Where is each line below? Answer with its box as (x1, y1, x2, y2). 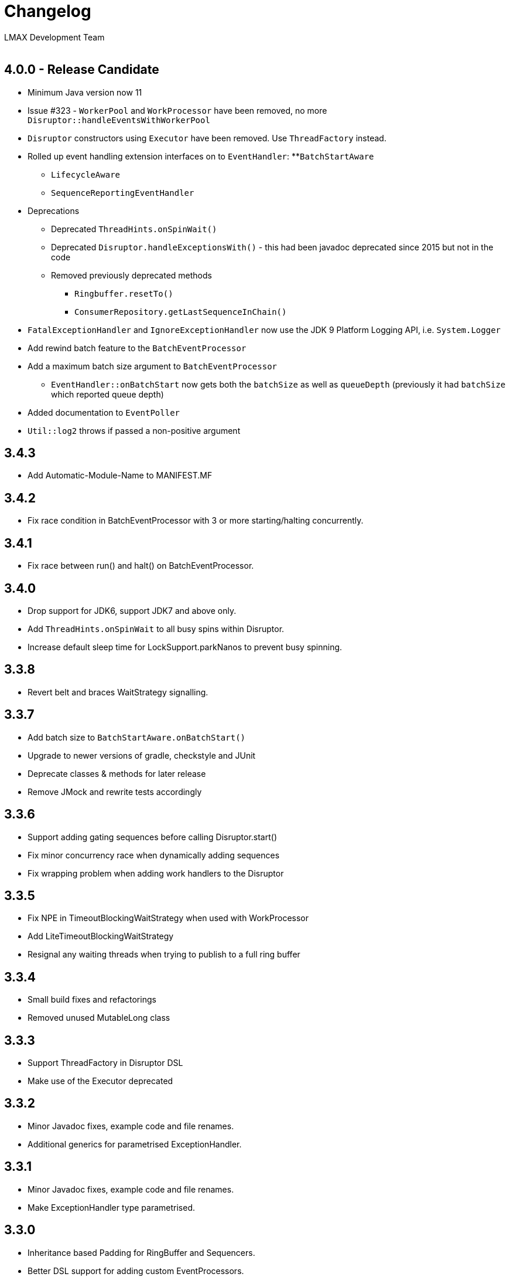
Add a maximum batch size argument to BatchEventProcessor (28, 361, 277, 371)
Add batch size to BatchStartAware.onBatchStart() (28, 732, 246, 742)
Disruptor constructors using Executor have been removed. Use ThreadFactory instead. (28, 133, 386, 143)
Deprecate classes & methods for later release (28, 768, 206, 779)
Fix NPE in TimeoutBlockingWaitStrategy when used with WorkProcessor (28, 913, 309, 923)
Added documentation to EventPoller (28, 407, 180, 417)
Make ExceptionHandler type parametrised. (28, 1202, 196, 1213)
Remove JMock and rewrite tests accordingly (28, 786, 202, 797)
